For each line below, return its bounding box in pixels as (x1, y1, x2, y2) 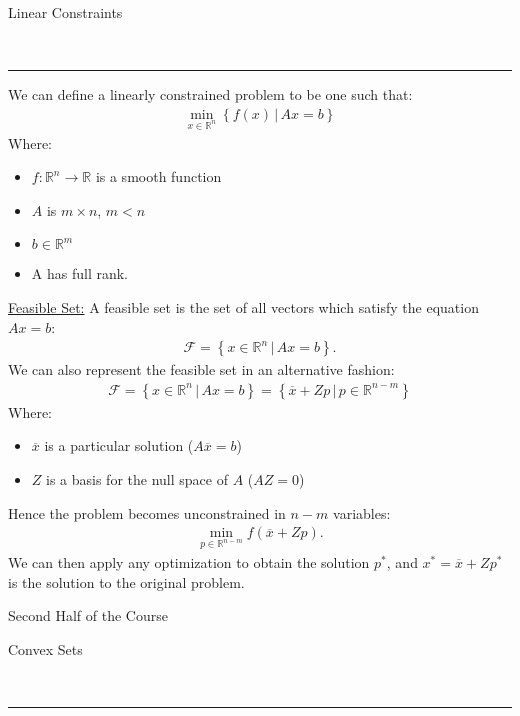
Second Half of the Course (8, 605, 168, 626)
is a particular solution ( (44, 435, 194, 456)
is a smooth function (95, 166, 222, 187)
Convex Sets (8, 638, 83, 659)
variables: (333, 502, 391, 523)
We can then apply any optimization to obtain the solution (8, 552, 370, 572)
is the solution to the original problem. (8, 571, 245, 592)
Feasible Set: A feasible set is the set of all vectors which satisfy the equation (8, 296, 479, 317)
